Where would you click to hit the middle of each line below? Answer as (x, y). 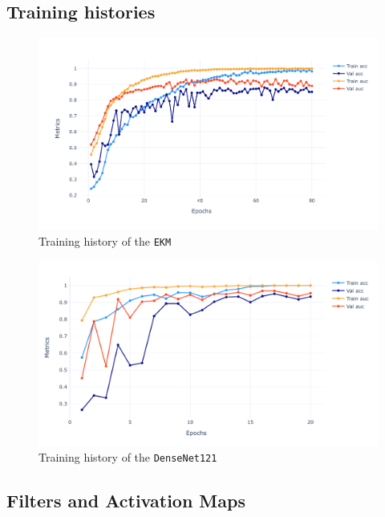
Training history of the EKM (105, 240)
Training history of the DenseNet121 (128, 457)
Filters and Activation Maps (126, 501)
